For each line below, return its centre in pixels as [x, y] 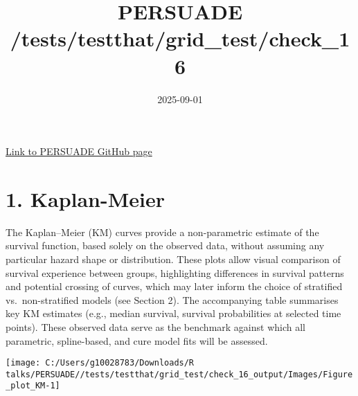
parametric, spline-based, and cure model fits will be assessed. [137, 340]
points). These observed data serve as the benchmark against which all [155, 326]
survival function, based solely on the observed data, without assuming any [165, 245]
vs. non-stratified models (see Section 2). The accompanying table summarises [172, 299]
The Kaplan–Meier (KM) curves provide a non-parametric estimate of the [162, 232]
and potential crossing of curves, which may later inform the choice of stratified [174, 286]
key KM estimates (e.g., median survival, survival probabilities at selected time [173, 313]
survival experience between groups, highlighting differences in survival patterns [175, 272]
